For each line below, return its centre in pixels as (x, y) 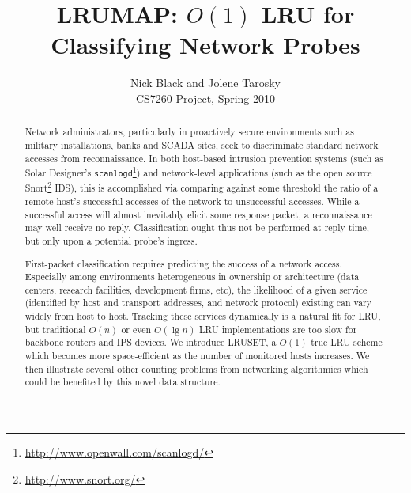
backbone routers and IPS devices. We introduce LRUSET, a (151, 342)
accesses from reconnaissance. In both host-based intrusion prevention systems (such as (204, 158)
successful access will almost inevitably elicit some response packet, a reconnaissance (198, 214)
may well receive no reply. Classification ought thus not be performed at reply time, (197, 228)
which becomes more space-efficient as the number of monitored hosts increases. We (197, 356)
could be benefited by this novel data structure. (123, 382)
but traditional (55, 329)
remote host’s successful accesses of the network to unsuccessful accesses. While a (192, 201)
